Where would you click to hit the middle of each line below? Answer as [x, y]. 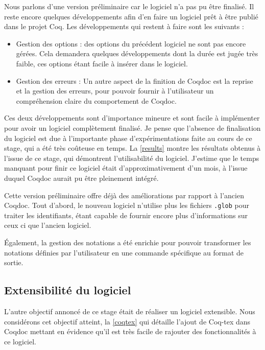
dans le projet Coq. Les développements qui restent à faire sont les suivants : [124, 26]
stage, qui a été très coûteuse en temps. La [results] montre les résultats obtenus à [132, 148]
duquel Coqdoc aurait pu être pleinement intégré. [81, 178]
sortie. [14, 262]
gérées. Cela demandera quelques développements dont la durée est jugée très [137, 53]
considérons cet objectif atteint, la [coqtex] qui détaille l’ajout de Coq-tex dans [127, 321]
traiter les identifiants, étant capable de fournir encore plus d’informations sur [126, 215]
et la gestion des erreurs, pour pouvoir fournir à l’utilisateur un [115, 91]
